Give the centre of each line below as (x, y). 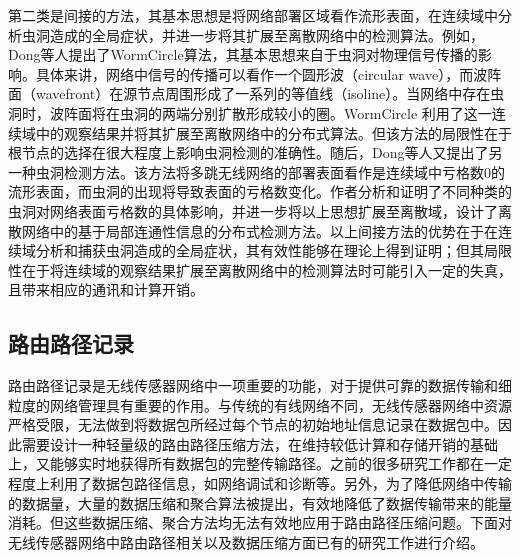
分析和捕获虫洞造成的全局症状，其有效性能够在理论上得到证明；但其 (259, 250)
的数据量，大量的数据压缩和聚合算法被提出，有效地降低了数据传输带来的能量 (260, 502)
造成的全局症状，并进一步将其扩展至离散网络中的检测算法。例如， (266, 34)
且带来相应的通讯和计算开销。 (106, 289)
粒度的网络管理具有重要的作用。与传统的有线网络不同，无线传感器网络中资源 (260, 404)
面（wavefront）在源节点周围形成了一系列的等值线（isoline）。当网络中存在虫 (256, 93)
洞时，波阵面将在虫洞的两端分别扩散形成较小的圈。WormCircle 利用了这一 (250, 112)
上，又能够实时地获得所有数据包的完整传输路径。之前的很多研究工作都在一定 (260, 463)
